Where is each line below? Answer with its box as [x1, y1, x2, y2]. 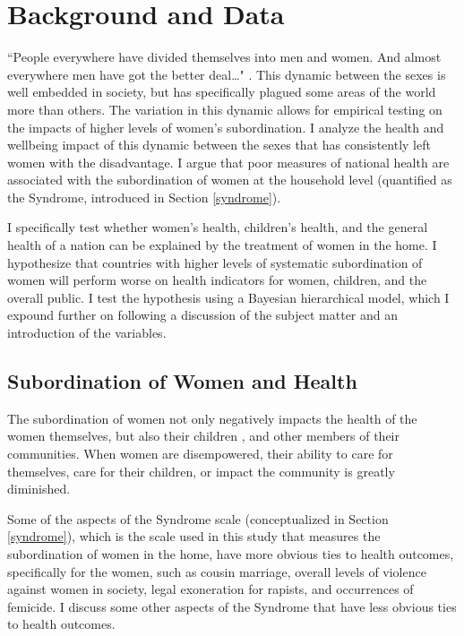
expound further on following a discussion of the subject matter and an [7, 305, 399, 324]
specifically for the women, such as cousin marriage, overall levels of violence [7, 562, 426, 580]
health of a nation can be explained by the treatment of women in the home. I [7, 236, 437, 254]
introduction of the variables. [7, 323, 167, 342]
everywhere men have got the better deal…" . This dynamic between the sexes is [7, 64, 446, 83]
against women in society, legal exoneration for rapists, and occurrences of [7, 580, 414, 598]
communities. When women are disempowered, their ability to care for [7, 444, 393, 463]
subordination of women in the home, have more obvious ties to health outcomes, [7, 544, 454, 563]
